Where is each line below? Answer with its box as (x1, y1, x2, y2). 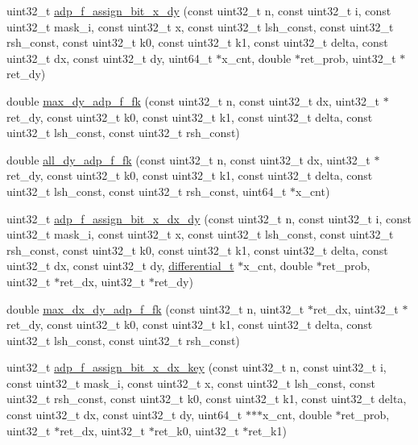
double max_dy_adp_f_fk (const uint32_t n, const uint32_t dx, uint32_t (6, 92, 380, 109)
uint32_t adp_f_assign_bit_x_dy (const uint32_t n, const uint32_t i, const (6, 2, 391, 19)
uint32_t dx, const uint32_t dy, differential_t (6, 257, 234, 274)
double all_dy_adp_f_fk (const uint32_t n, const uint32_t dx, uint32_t (6, 151, 370, 168)
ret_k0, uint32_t (154, 422, 239, 439)
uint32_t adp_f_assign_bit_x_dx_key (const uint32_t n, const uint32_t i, (6, 359, 387, 376)
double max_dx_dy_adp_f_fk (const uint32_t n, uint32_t (6, 300, 304, 317)
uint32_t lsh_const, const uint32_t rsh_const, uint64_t (6, 182, 287, 199)
